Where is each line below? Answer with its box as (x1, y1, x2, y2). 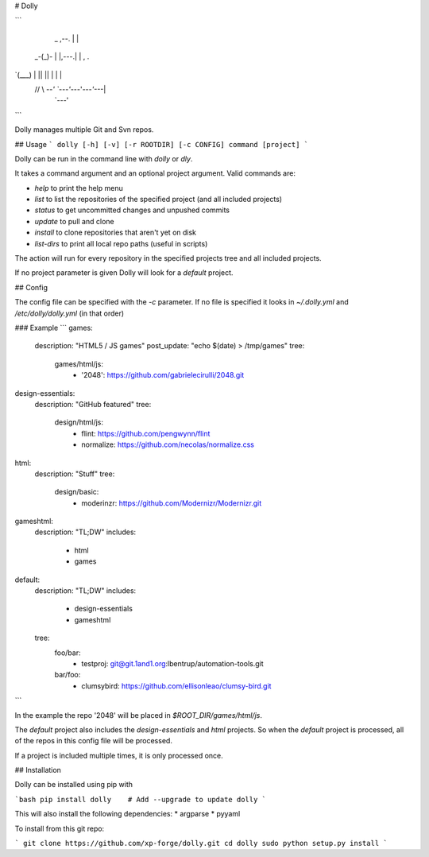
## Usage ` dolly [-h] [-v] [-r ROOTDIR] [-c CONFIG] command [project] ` (14, 139, 309, 149)
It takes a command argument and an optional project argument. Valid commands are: (14, 169, 296, 178)
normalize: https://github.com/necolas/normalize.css (81, 440, 254, 449)
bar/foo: (54, 670, 81, 680)
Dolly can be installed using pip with (14, 780, 133, 789)
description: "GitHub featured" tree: (34, 399, 152, 409)
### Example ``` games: (14, 323, 93, 332)
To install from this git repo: (14, 824, 105, 833)
